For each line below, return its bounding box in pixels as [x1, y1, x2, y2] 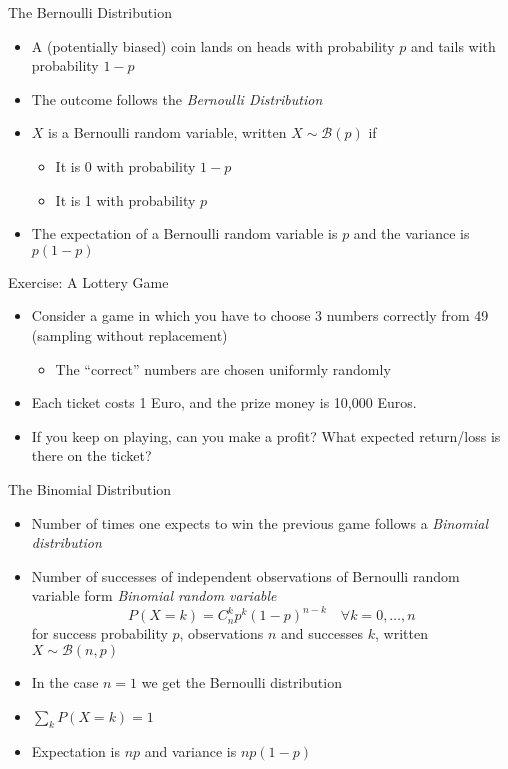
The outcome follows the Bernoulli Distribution [31, 88, 323, 109]
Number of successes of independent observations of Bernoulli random [31, 565, 460, 586]
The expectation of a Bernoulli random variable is [31, 223, 338, 244]
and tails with [410, 35, 496, 56]
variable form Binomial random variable [31, 585, 277, 606]
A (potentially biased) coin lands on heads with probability [31, 35, 395, 56]
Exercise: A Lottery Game [8, 271, 169, 292]
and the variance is [353, 223, 470, 244]
